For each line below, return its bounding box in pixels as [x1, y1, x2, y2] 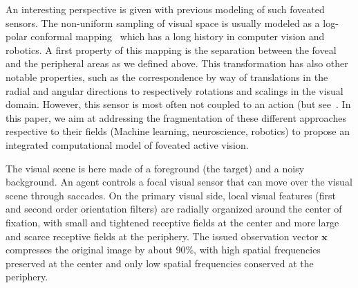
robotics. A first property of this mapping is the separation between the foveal [6, 42, 337, 57]
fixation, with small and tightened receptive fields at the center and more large [6, 215, 339, 229]
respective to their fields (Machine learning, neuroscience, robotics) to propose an [6, 124, 350, 138]
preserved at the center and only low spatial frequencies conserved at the [6, 255, 314, 270]
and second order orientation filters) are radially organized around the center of [6, 201, 342, 216]
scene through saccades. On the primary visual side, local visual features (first [6, 188, 336, 202]
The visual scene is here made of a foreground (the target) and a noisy [6, 161, 305, 175]
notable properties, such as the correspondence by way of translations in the [6, 69, 328, 84]
